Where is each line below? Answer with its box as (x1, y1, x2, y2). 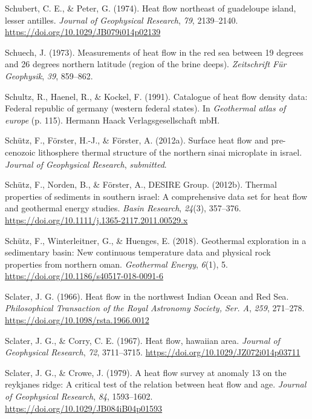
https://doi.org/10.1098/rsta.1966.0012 (5, 314, 149, 326)
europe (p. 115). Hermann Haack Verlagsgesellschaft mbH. (5, 113, 220, 126)
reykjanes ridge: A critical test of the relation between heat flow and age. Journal (5, 378, 307, 391)
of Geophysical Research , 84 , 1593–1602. (5, 390, 153, 403)
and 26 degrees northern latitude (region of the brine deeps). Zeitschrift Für (5, 58, 287, 70)
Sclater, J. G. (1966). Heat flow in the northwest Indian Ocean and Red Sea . (5, 289, 289, 302)
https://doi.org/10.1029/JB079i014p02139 (5, 25, 161, 38)
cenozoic (5, 145, 36, 158)
